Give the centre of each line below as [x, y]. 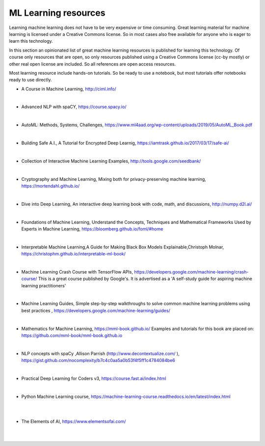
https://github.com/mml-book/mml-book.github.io [72, 335]
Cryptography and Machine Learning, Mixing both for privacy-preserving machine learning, [114, 179]
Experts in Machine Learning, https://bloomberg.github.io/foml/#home [92, 229]
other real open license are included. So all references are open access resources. [93, 64]
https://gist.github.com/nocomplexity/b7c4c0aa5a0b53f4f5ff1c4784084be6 [98, 361]
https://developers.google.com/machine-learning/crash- [191, 272]
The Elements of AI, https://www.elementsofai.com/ [74, 421]
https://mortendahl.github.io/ [51, 186]
